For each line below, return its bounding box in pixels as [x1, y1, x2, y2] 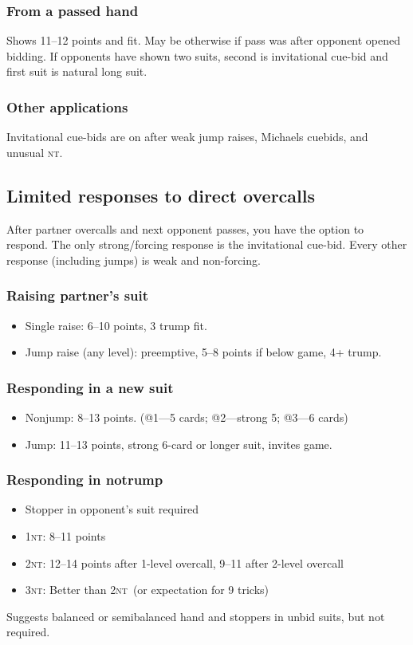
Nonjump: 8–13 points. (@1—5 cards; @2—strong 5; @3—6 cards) [25, 409, 348, 426]
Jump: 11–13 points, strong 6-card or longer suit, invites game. [25, 435, 332, 452]
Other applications [6, 96, 128, 116]
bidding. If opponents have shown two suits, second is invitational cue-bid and [6, 47, 388, 64]
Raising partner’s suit [6, 285, 149, 305]
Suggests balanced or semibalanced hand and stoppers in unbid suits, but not [6, 608, 385, 624]
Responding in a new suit [6, 377, 174, 397]
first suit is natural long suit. [6, 63, 147, 80]
